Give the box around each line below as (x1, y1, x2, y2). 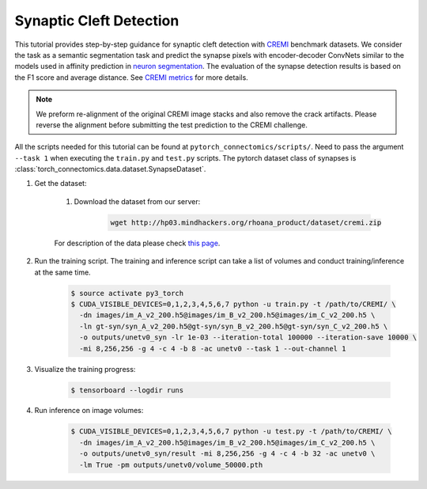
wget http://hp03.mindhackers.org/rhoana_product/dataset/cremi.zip (110, 218, 382, 227)
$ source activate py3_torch (70, 289, 184, 298)
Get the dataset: (34, 179, 87, 188)
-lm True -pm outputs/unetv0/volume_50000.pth (79, 460, 263, 469)
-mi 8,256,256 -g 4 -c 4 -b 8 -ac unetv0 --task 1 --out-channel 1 (79, 344, 346, 353)
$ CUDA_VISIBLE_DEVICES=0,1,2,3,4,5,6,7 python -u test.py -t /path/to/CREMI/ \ (70, 427, 392, 436)
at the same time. (34, 267, 91, 277)
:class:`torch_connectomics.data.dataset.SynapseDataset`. (14, 165, 206, 174)
